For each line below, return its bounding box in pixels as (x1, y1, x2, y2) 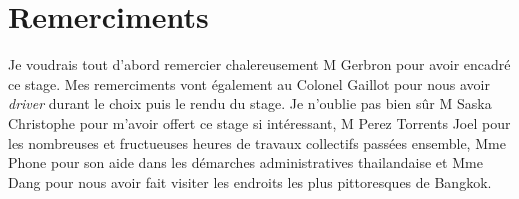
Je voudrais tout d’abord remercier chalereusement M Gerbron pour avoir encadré (8, 54, 511, 75)
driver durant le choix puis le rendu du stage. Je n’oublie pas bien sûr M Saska (8, 93, 492, 114)
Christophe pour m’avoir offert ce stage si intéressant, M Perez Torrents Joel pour (8, 112, 511, 133)
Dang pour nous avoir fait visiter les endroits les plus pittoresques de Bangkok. (8, 171, 492, 192)
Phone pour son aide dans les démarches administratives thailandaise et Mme (8, 152, 483, 173)
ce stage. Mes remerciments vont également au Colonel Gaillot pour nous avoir (8, 73, 490, 94)
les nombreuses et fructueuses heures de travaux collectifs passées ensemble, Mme (8, 132, 506, 153)
